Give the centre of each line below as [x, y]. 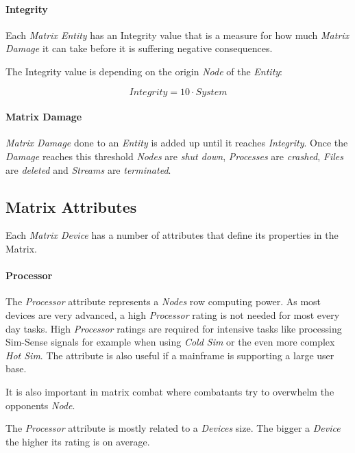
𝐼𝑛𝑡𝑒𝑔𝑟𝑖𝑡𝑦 [148, 92]
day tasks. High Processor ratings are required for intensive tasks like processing [174, 328]
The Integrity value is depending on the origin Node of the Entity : [144, 71]
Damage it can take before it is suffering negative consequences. [139, 48]
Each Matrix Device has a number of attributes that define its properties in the [172, 235]
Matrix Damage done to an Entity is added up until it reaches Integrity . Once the [177, 143]
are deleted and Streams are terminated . [88, 169]
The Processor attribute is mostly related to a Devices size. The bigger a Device [173, 428]
